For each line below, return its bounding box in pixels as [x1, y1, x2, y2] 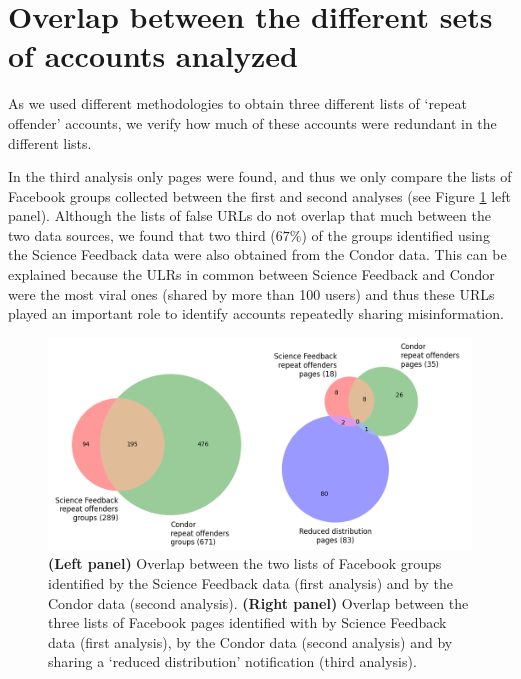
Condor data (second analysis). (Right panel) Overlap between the [48, 592, 469, 613]
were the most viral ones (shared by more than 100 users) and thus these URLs [8, 283, 495, 304]
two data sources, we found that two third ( [8, 224, 276, 245]
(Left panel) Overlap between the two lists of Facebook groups [48, 553, 442, 574]
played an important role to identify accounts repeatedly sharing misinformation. [8, 303, 504, 324]
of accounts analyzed [8, 35, 298, 76]
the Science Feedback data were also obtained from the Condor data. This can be [8, 244, 507, 265]
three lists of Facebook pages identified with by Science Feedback [48, 612, 447, 633]
